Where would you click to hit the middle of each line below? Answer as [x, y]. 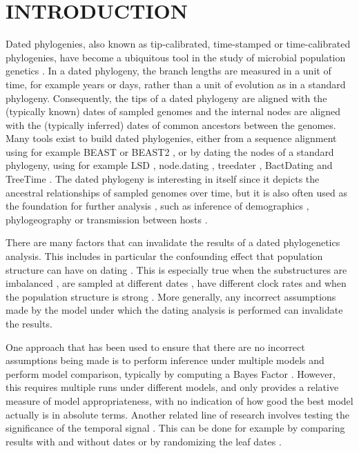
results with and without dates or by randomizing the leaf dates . [144, 441]
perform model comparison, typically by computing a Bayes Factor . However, [171, 373]
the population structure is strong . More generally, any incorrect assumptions [171, 296]
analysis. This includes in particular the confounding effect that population [164, 256]
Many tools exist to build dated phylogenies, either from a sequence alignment [171, 138]
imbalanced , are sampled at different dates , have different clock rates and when [176, 283]
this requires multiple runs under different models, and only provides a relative [172, 387]
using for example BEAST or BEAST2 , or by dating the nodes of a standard [170, 151]
